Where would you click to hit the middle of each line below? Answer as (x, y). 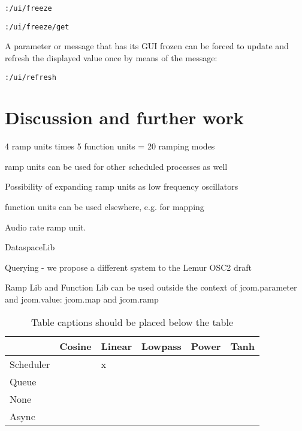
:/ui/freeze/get (37, 27)
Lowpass (161, 346)
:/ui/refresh (31, 77)
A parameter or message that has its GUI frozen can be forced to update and (147, 46)
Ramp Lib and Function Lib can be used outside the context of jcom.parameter (151, 287)
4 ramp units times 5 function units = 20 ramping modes (110, 146)
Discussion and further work (124, 117)
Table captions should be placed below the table (132, 322)
